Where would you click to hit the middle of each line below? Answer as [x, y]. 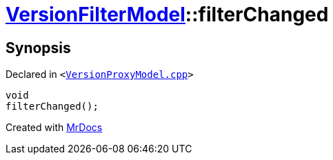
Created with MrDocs [54, 128]
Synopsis [38, 48]
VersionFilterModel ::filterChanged [167, 14]
